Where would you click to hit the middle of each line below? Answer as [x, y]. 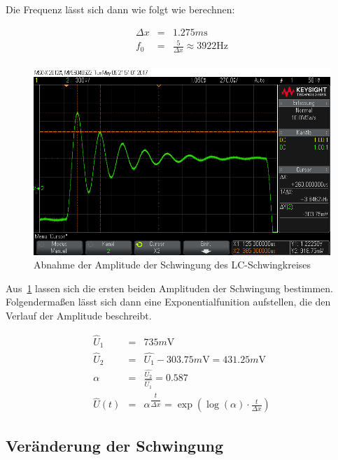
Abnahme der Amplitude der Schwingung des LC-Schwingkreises [172, 265]
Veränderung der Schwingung [115, 445]
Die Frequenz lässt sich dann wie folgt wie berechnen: [120, 9]
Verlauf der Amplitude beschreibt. [79, 315]
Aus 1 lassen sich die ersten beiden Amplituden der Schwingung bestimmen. [169, 288]
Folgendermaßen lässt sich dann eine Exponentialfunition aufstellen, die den [168, 302]
